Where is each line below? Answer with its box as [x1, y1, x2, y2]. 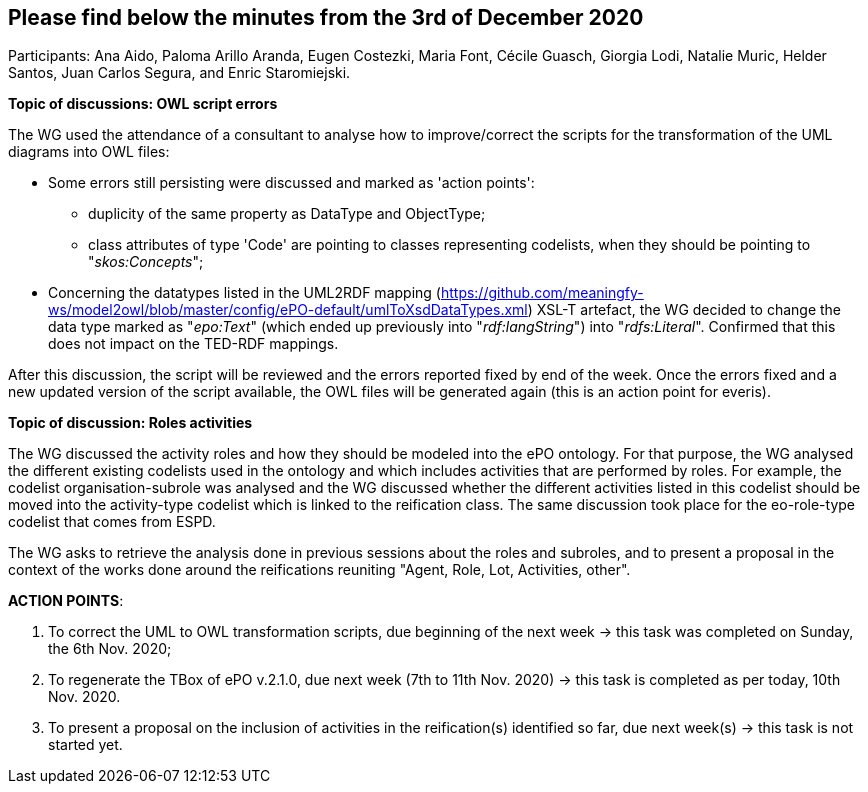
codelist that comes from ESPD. [8, 513, 216, 531]
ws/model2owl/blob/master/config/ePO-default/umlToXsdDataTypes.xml [48, 301, 528, 319]
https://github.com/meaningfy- [440, 284, 644, 302]
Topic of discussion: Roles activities [8, 414, 253, 432]
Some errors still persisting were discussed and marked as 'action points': [48, 174, 535, 192]
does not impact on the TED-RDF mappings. [48, 335, 339, 353]
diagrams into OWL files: [8, 143, 170, 161]
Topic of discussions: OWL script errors [8, 95, 278, 113]
